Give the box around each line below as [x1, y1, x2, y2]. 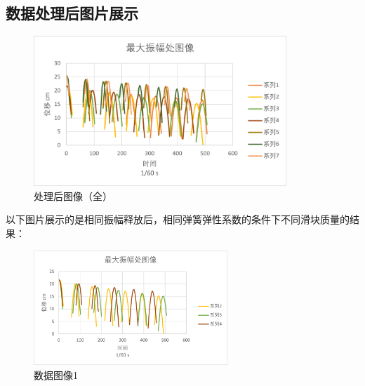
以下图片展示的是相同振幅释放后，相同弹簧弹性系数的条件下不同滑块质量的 [6, 212, 350, 227]
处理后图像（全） [34, 188, 112, 203]
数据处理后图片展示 [6, 2, 138, 24]
